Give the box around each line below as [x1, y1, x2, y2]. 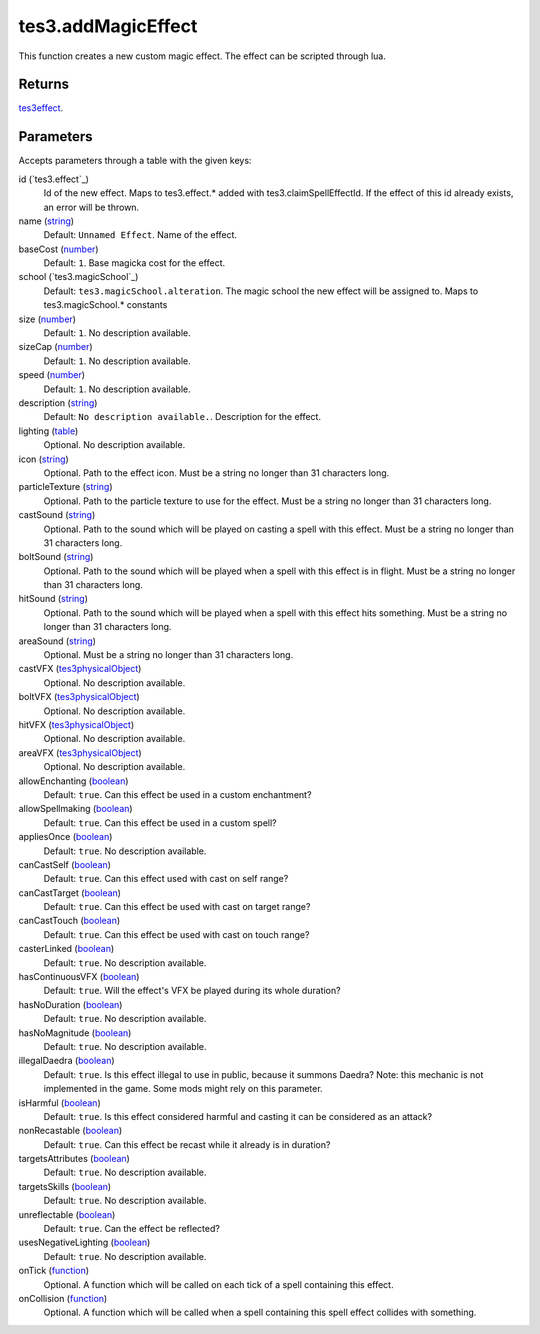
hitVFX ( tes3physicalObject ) [18, 718, 135, 730]
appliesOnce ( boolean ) [18, 831, 113, 843]
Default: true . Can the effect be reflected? [43, 1223, 220, 1235]
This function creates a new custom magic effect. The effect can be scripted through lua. [18, 50, 387, 62]
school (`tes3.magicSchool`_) [18, 271, 139, 283]
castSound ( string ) [18, 509, 96, 521]
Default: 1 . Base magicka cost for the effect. [43, 257, 225, 269]
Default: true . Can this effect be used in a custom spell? [43, 816, 277, 829]
